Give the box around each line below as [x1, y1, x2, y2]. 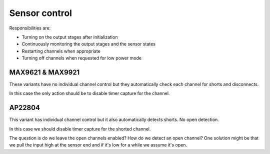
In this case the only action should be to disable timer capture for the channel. [9, 90, 170, 96]
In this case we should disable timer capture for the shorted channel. [9, 125, 151, 132]
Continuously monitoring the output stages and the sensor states [21, 41, 156, 47]
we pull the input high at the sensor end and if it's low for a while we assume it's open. [9, 142, 187, 148]
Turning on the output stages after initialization [21, 34, 118, 40]
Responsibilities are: [9, 25, 51, 31]
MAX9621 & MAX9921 [9, 68, 80, 76]
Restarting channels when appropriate [21, 48, 101, 54]
